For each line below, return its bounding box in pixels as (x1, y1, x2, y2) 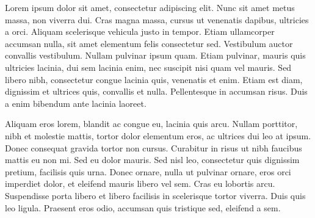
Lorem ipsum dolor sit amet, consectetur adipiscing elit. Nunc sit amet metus (5, 1, 295, 13)
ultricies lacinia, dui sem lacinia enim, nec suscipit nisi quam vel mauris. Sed (5, 60, 292, 73)
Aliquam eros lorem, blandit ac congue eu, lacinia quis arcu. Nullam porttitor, (5, 117, 298, 130)
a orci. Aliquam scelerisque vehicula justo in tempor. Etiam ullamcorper (5, 25, 275, 38)
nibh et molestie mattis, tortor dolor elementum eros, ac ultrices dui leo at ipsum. (5, 129, 311, 142)
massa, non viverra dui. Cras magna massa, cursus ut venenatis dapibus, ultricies (5, 13, 309, 26)
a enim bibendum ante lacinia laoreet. (5, 96, 147, 109)
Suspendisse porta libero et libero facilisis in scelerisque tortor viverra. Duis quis (5, 189, 306, 202)
